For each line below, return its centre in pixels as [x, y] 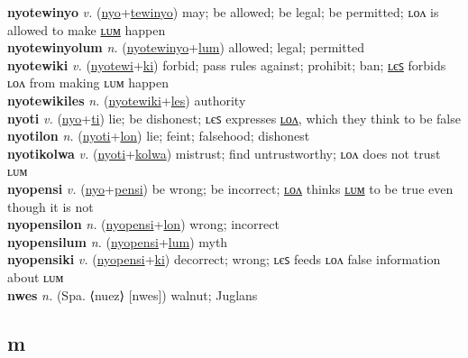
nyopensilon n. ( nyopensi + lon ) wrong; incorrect [143, 224]
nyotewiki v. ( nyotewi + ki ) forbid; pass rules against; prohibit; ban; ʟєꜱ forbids [227, 64]
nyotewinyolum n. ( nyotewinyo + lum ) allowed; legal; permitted [186, 47]
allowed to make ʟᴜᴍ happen [87, 29]
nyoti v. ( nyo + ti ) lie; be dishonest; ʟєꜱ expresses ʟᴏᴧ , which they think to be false [234, 118]
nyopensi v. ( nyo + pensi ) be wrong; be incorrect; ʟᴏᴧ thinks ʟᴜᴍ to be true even [230, 188]
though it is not [50, 206]
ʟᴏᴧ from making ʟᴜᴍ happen [88, 83]
